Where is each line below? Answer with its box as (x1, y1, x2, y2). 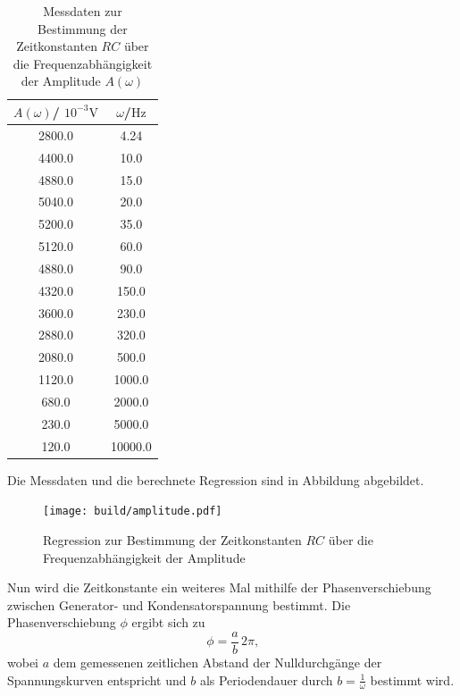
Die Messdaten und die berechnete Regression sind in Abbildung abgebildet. (7, 470, 424, 489)
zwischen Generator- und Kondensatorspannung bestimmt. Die (7, 595, 351, 614)
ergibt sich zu (131, 613, 205, 632)
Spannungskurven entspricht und (7, 670, 187, 689)
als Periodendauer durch (199, 670, 333, 689)
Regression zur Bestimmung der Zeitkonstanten (43, 530, 302, 549)
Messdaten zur (43, 2, 122, 20)
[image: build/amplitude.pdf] (43, 505, 222, 518)
